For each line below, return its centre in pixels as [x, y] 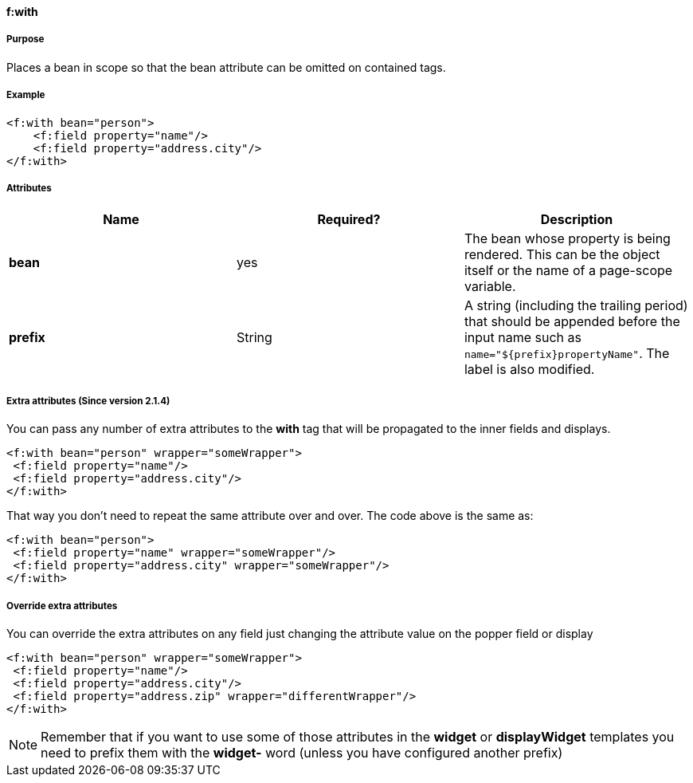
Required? [349, 220]
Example [26, 95]
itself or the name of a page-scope [568, 271]
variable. [490, 287]
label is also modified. [529, 370]
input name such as [523, 338]
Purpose [25, 39]
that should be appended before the [572, 322]
